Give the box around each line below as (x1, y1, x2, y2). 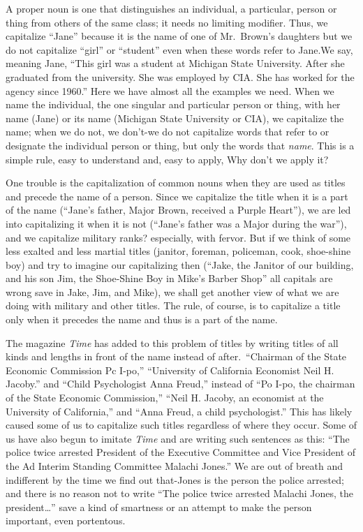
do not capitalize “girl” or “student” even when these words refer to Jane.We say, (6, 42, 353, 57)
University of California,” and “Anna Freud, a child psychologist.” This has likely (6, 404, 353, 418)
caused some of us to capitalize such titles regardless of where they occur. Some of (6, 418, 357, 432)
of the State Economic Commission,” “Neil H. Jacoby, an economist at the (6, 390, 324, 405)
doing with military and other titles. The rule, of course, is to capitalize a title (6, 298, 341, 313)
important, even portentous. (6, 513, 126, 528)
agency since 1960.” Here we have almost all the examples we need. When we (6, 83, 334, 98)
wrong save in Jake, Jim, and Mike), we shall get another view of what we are (6, 284, 339, 299)
